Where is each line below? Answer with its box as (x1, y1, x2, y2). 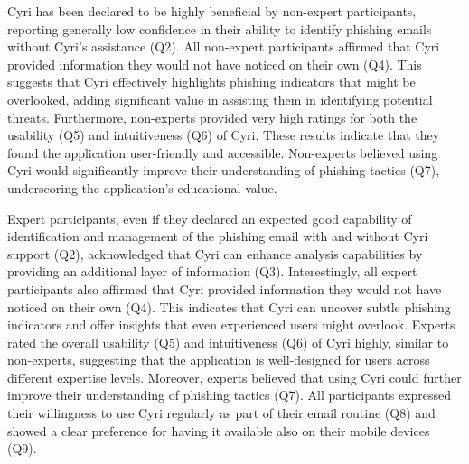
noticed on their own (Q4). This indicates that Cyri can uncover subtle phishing (7, 297, 451, 316)
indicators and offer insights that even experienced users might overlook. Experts (7, 315, 455, 334)
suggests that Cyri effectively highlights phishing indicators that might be (7, 72, 416, 91)
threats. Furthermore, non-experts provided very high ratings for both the (7, 107, 417, 126)
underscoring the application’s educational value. (7, 178, 277, 197)
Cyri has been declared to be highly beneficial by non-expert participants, (7, 2, 417, 20)
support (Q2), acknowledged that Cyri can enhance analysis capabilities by (7, 244, 423, 263)
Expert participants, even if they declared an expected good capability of (7, 209, 412, 227)
